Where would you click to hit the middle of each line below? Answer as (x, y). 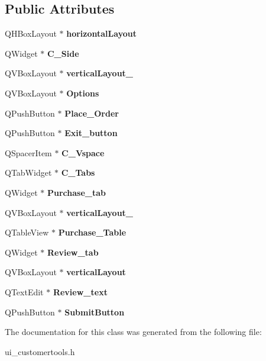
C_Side (63, 53)
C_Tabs (78, 173)
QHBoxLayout (31, 33)
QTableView (27, 232)
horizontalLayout (101, 33)
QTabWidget (28, 173)
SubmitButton (95, 312)
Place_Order (92, 113)
